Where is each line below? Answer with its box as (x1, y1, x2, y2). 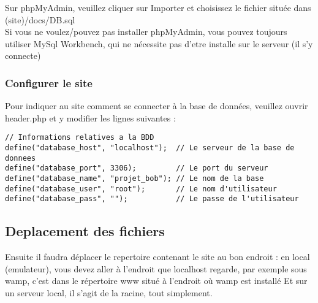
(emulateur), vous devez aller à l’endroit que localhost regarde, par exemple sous (5, 262, 307, 275)
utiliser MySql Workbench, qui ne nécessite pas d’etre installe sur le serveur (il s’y (5, 37, 313, 50)
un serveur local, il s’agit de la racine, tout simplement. (5, 286, 213, 299)
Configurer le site (5, 75, 93, 90)
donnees (5, 153, 36, 163)
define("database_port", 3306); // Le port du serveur (5, 164, 268, 173)
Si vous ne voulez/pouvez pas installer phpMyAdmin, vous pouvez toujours (5, 25, 287, 38)
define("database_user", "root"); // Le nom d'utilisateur (5, 184, 277, 193)
